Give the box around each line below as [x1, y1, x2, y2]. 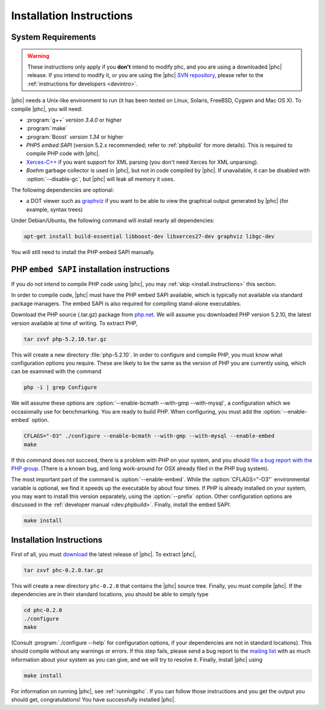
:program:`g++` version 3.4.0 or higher [26, 116, 122, 123]
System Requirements [11, 32, 96, 42]
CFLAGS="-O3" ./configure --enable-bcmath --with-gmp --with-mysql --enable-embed [23, 432, 275, 440]
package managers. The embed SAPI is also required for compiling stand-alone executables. [11, 300, 242, 307]
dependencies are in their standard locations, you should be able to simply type [11, 591, 209, 598]
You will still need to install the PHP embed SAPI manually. [11, 249, 155, 256]
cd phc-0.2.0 [23, 607, 63, 614]
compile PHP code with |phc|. [26, 150, 101, 157]
